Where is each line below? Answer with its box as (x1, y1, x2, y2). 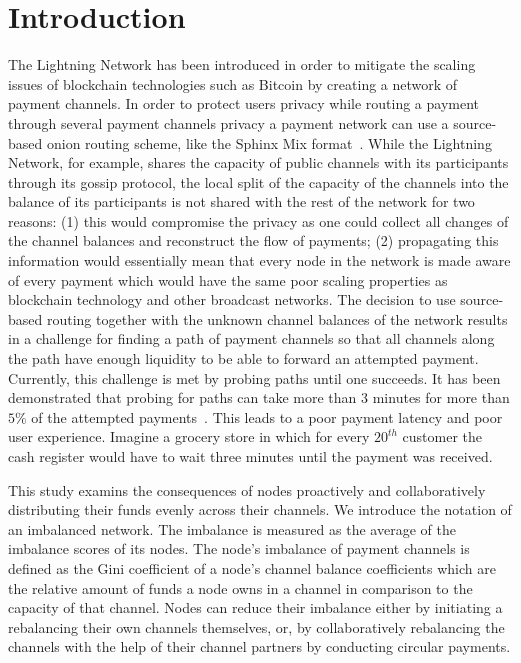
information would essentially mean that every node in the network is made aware (8, 250, 511, 271)
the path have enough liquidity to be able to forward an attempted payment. (8, 348, 479, 369)
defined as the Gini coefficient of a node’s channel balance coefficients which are (8, 557, 496, 578)
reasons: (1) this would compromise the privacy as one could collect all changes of (8, 210, 509, 231)
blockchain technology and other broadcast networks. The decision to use (8, 289, 456, 310)
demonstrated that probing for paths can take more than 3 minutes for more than (8, 387, 510, 408)
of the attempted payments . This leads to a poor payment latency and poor (31, 406, 503, 427)
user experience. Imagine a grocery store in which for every (8, 426, 370, 447)
